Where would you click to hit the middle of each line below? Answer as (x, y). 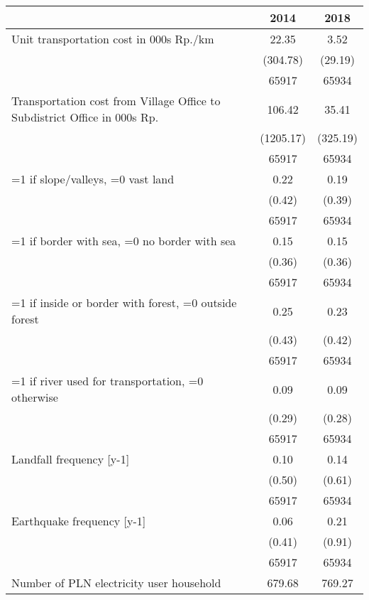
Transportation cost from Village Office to (116, 101)
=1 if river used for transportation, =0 (108, 381)
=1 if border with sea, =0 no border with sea (124, 241)
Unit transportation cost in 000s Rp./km (113, 39)
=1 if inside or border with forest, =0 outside (124, 302)
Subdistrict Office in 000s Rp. (85, 117)
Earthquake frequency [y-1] (79, 521)
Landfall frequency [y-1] (71, 459)
